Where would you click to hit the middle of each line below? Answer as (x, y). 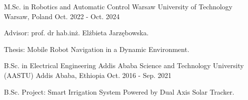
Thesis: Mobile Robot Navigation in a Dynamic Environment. (97, 49)
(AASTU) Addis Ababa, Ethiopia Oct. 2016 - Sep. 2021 (88, 75)
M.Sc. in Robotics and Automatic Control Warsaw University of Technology (118, 6)
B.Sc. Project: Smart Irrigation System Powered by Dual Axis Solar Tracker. (119, 91)
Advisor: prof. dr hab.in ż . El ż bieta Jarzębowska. (76, 33)
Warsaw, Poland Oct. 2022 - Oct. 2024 (62, 16)
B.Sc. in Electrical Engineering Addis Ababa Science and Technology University (124, 65)
